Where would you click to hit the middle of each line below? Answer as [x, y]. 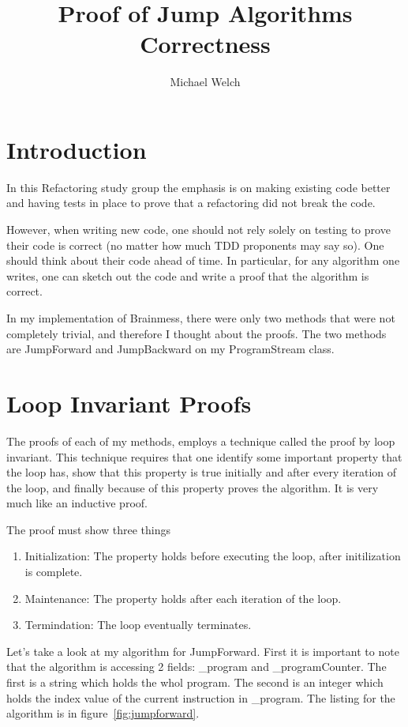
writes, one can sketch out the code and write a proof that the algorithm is [188, 275]
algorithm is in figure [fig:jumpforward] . [103, 713]
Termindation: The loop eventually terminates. [138, 625]
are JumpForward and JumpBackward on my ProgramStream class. [170, 349]
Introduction [77, 149]
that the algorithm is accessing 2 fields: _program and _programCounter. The [197, 667]
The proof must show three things [88, 529]
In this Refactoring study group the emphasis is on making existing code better [198, 187]
